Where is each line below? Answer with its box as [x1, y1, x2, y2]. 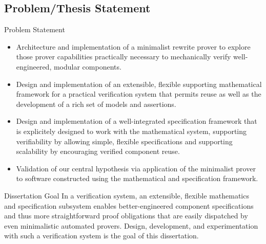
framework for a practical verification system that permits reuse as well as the [16, 88, 261, 99]
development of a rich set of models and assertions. [16, 98, 176, 109]
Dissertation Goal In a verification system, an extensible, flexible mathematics [4, 190, 249, 201]
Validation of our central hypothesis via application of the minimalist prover [16, 163, 256, 173]
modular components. [53, 61, 121, 72]
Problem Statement [4, 24, 65, 35]
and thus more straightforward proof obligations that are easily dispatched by [4, 210, 248, 221]
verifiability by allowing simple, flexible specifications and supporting [16, 136, 233, 146]
